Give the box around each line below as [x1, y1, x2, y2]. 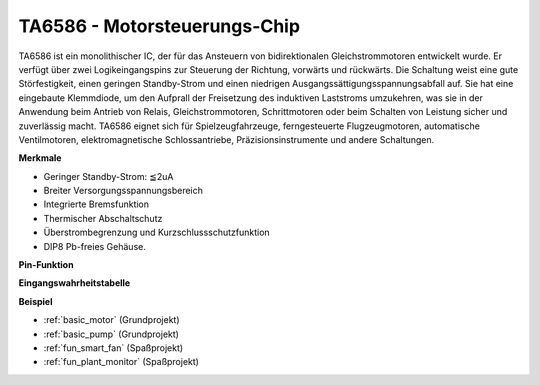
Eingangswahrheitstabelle [18, 277, 131, 289]
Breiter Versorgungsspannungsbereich [43, 185, 204, 197]
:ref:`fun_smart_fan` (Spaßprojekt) [43, 341, 184, 354]
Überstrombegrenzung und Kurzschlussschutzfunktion [43, 226, 270, 239]
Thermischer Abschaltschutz [43, 212, 163, 224]
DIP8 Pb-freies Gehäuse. [43, 240, 147, 252]
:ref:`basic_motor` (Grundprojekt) [43, 314, 180, 326]
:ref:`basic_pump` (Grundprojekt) [43, 328, 180, 340]
